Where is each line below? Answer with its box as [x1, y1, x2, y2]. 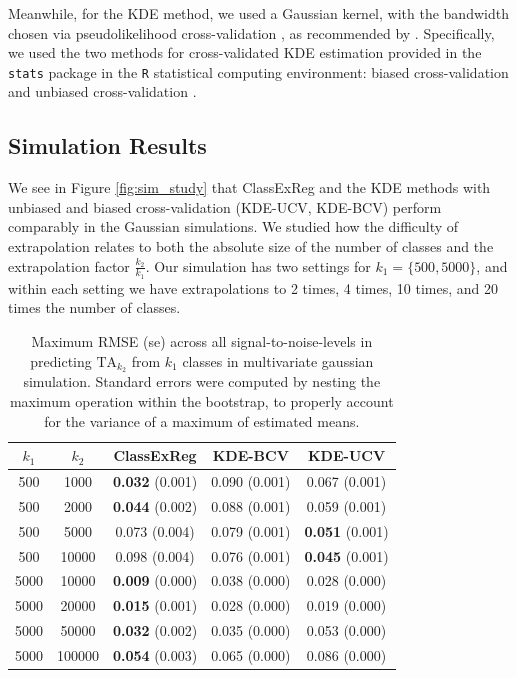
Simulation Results [8, 130, 207, 161]
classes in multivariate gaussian [182, 350, 374, 371]
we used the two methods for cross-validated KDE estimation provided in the [8, 42, 482, 63]
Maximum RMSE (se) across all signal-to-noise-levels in [31, 331, 373, 352]
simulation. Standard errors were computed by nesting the [23, 371, 381, 392]
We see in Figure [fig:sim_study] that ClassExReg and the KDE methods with [8, 177, 491, 198]
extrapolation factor [8, 255, 130, 276]
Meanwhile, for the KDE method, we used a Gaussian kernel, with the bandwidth [8, 3, 509, 23]
